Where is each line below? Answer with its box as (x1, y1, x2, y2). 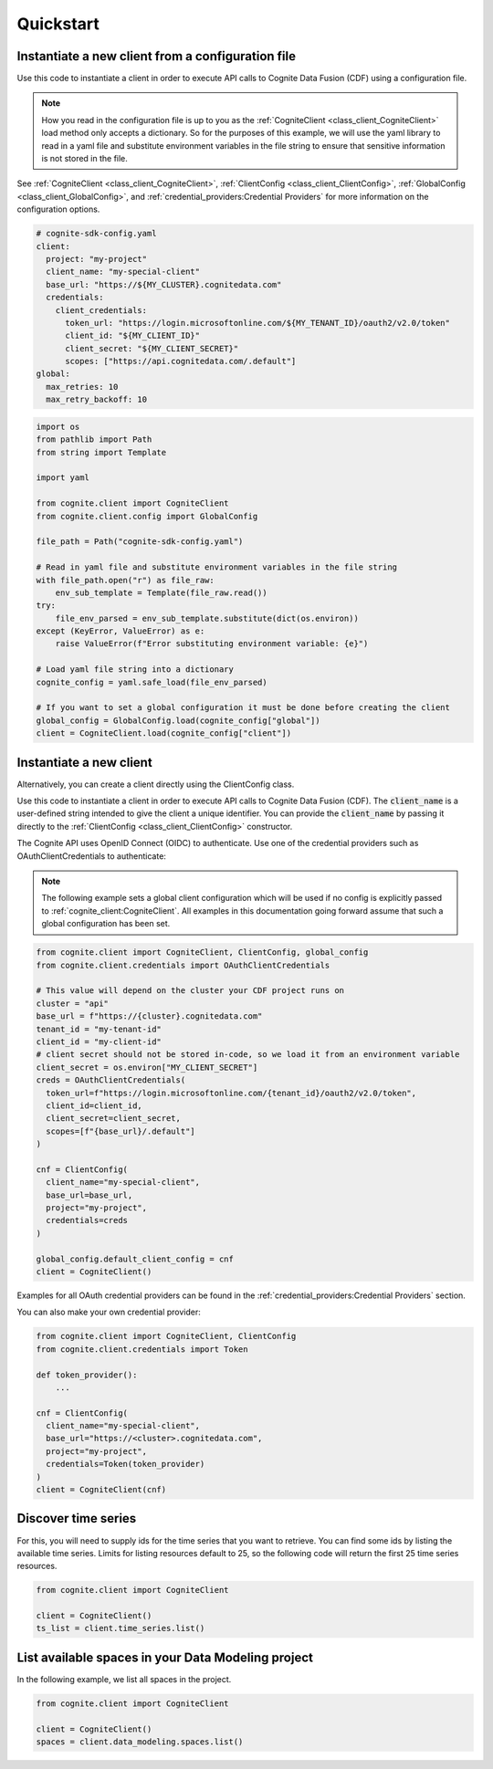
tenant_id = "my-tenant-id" (36, 1023, 162, 1034)
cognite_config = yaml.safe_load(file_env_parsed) (36, 676, 268, 687)
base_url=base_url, (46, 1189, 133, 1200)
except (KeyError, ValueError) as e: (36, 626, 205, 636)
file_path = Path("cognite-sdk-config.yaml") (36, 537, 244, 547)
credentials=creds (46, 1215, 128, 1226)
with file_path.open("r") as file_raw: (36, 575, 215, 585)
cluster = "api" (36, 998, 110, 1009)
